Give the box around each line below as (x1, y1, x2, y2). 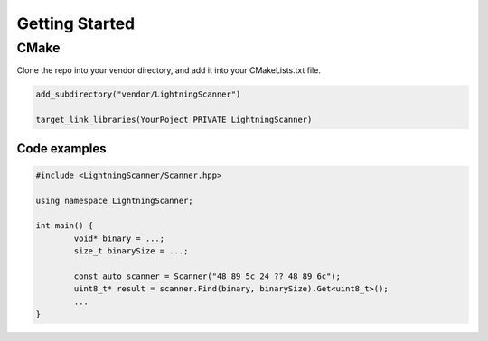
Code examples (16, 141, 107, 156)
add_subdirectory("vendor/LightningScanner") (35, 89, 241, 99)
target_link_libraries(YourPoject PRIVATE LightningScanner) (35, 115, 313, 125)
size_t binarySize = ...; (73, 246, 189, 256)
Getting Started (16, 14, 136, 33)
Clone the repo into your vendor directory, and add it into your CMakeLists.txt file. (16, 65, 321, 76)
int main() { (35, 221, 94, 231)
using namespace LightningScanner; (35, 195, 193, 206)
